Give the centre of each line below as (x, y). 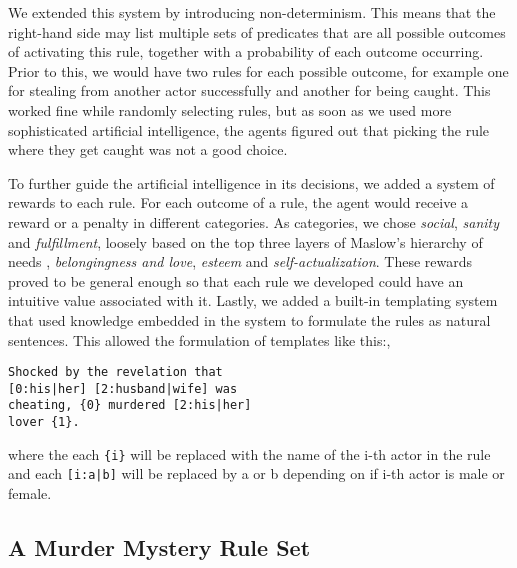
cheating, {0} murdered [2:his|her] (130, 405)
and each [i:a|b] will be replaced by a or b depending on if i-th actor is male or (256, 473)
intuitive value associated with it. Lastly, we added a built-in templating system (253, 300)
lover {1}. (44, 422)
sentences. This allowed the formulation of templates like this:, (199, 339)
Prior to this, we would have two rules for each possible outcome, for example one (258, 70)
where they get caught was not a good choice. (148, 149)
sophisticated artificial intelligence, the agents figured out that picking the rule (249, 129)
